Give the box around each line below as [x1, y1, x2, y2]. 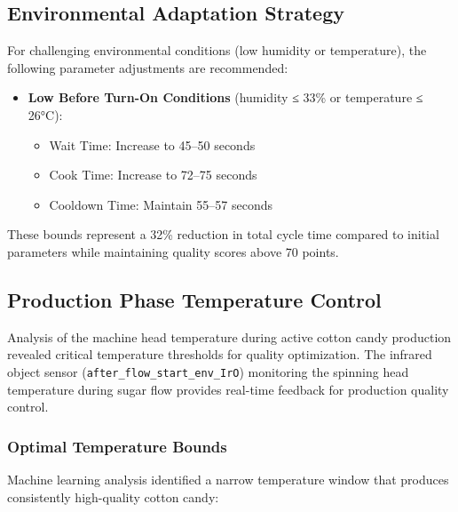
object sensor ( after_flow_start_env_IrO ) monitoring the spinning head [7, 362, 409, 380]
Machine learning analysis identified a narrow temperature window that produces [7, 470, 449, 488]
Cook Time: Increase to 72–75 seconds [49, 165, 257, 184]
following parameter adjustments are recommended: [7, 58, 288, 76]
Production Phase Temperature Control [7, 285, 382, 313]
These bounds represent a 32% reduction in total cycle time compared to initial [7, 225, 439, 244]
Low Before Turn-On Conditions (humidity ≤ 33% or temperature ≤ [28, 88, 423, 107]
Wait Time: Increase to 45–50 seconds [49, 135, 256, 154]
